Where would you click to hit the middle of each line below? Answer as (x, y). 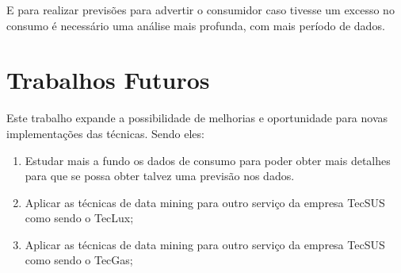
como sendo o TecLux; (79, 218)
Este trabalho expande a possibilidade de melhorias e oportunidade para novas (197, 118)
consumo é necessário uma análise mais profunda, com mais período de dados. (196, 25)
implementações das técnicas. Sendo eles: (105, 133)
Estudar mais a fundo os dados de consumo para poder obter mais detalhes (208, 160)
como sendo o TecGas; (79, 260)
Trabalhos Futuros (108, 80)
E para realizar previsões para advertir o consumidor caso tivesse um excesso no (200, 10)
